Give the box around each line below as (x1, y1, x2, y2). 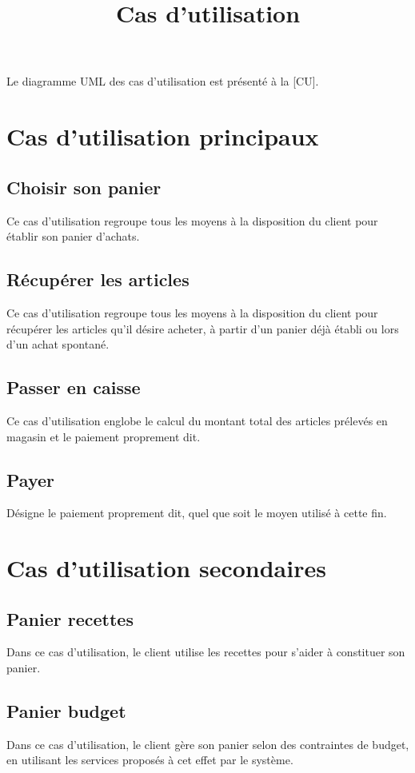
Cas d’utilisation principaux (6, 120, 319, 153)
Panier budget (6, 699, 126, 723)
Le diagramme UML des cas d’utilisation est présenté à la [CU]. (6, 73, 319, 90)
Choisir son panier (6, 174, 162, 199)
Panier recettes (6, 606, 134, 631)
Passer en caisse (6, 375, 141, 400)
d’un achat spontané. (6, 336, 110, 353)
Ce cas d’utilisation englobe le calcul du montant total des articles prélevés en (6, 412, 388, 428)
